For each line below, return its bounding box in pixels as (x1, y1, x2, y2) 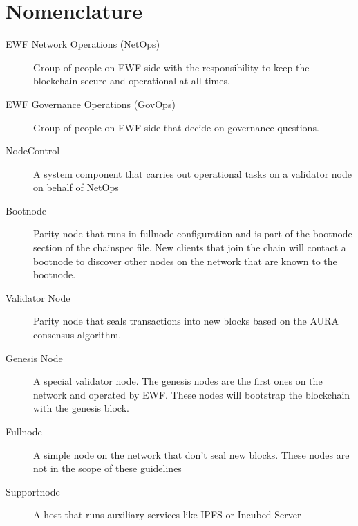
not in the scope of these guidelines (33, 461, 182, 475)
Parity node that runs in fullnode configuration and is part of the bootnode (33, 226, 352, 241)
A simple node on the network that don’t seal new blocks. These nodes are (33, 447, 350, 462)
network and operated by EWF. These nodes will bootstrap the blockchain (33, 387, 350, 401)
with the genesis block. (33, 401, 129, 415)
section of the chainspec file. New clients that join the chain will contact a (33, 240, 346, 255)
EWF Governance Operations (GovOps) (6, 96, 176, 111)
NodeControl (6, 143, 60, 158)
